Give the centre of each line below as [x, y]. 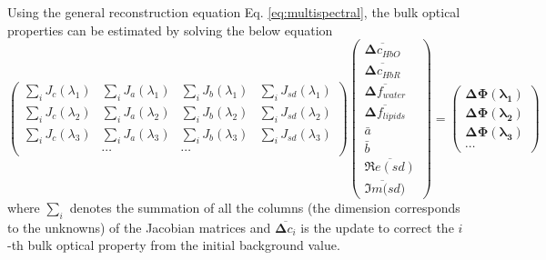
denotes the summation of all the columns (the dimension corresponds [265, 208]
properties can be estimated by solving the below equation [170, 30]
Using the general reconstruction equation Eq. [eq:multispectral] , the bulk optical [234, 12]
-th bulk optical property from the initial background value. [174, 245]
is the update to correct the [377, 227]
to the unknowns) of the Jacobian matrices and [139, 227]
